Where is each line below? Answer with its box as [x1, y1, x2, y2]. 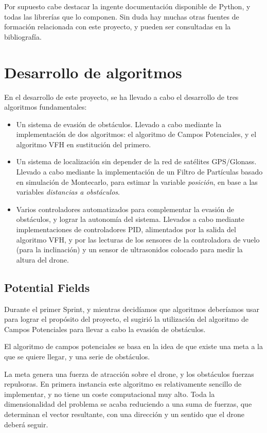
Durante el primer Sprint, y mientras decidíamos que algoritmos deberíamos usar [4, 303, 259, 314]
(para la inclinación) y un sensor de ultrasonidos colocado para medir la [16, 244, 243, 255]
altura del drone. [16, 254, 69, 265]
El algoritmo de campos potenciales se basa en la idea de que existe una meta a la [4, 341, 263, 352]
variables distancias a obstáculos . [16, 186, 120, 197]
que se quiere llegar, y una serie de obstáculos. [4, 351, 150, 361]
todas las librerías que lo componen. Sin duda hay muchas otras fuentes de [4, 11, 239, 22]
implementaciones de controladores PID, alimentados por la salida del [16, 224, 236, 235]
